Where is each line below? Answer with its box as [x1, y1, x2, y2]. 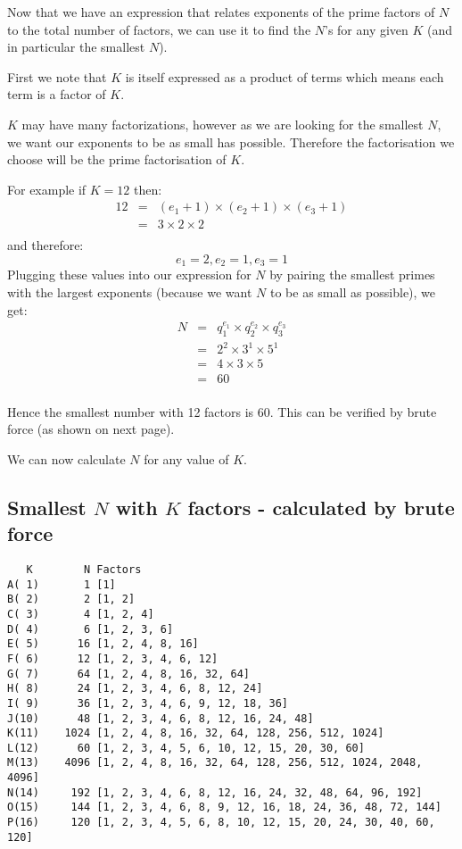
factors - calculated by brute [187, 493, 455, 520]
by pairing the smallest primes [269, 265, 435, 284]
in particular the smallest [7, 37, 145, 56]
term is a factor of [7, 85, 106, 104]
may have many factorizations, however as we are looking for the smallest [21, 114, 424, 133]
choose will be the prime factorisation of [7, 150, 227, 169]
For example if [7, 179, 87, 198]
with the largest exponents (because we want [7, 283, 252, 302]
